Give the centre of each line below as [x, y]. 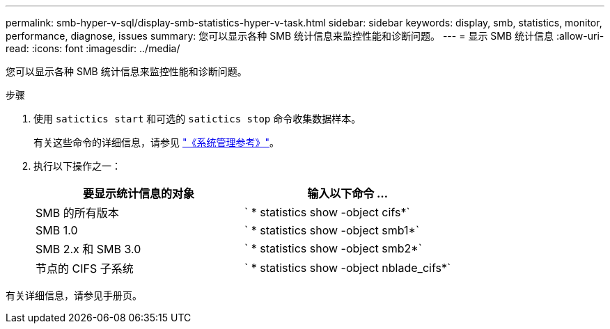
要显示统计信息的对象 [139, 193]
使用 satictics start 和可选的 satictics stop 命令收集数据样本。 [197, 119]
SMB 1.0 [57, 230]
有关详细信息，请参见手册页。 [74, 295]
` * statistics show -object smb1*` [332, 230]
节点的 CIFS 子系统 [85, 268]
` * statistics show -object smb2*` [333, 248]
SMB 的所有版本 [77, 213]
